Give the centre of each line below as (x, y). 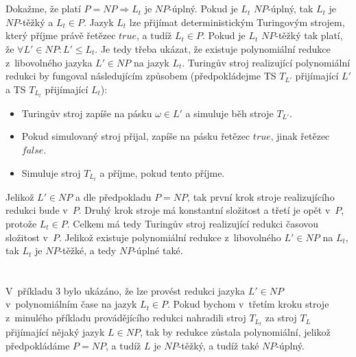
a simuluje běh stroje (229, 113)
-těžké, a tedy (88, 250)
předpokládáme (38, 345)
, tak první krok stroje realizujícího (261, 196)
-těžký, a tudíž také (218, 345)
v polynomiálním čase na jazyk (71, 304)
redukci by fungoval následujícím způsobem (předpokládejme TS (141, 76)
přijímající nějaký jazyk (55, 332)
